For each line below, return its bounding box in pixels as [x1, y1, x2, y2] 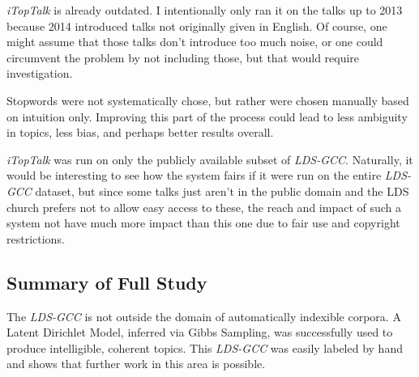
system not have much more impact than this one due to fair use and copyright [6, 214, 400, 231]
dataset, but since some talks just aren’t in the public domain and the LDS [35, 182, 409, 199]
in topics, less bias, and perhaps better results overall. [6, 124, 274, 141]
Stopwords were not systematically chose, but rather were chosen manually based [6, 91, 409, 108]
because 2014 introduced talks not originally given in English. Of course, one [6, 17, 387, 34]
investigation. [6, 65, 73, 82]
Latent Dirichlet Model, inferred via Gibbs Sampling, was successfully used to [6, 324, 393, 341]
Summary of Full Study [6, 269, 207, 294]
